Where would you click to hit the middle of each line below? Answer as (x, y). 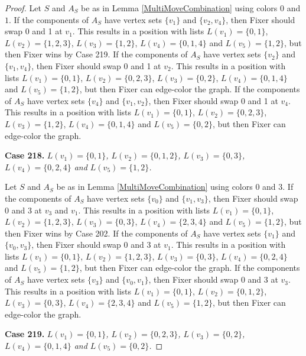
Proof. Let (23, 8)
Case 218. (25, 155)
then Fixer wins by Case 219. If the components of (96, 54)
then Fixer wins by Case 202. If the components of (96, 233)
